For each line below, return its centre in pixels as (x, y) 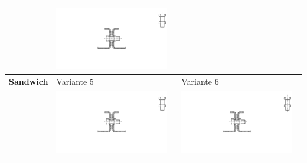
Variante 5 (75, 81)
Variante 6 (200, 81)
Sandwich (29, 81)
